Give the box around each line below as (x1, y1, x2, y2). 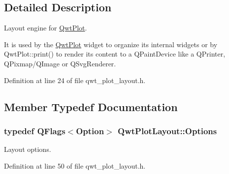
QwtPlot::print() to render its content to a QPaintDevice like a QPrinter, (4, 49, 226, 59)
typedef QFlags (4, 124, 65, 137)
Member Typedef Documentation (4, 99, 178, 114)
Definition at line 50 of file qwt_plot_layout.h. (4, 160, 146, 171)
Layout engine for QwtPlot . (4, 23, 87, 33)
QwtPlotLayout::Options (118, 124, 217, 137)
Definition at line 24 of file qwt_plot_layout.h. (4, 75, 146, 85)
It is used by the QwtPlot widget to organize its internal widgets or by (4, 39, 218, 49)
